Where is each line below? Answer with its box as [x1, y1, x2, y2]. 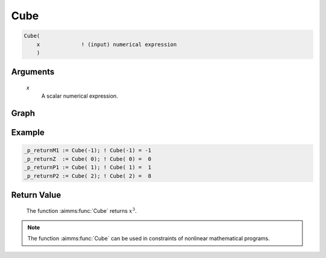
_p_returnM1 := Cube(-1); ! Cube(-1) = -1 [24, 147, 152, 154]
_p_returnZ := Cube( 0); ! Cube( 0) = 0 [24, 156, 152, 162]
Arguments [11, 67, 55, 77]
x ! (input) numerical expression [36, 41, 177, 48]
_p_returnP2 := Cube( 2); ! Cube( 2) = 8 [24, 172, 152, 179]
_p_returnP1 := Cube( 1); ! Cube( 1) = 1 [24, 164, 152, 171]
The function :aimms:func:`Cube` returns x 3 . [26, 206, 137, 214]
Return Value [11, 190, 62, 200]
